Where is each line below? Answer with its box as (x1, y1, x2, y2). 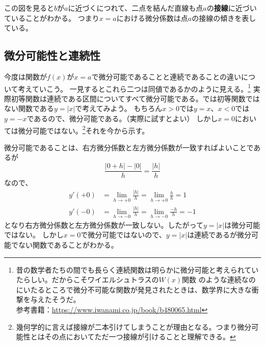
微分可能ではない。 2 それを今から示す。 (18, 123, 149, 136)
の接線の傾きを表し (192, 12, 256, 23)
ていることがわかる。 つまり (4, 12, 99, 23)
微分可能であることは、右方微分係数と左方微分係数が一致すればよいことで (4, 142, 254, 152)
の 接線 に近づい (206, 3, 257, 13)
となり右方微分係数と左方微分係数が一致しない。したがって (4, 219, 203, 230)
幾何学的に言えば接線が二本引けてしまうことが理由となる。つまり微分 (16, 321, 252, 332)
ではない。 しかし (4, 229, 64, 240)
